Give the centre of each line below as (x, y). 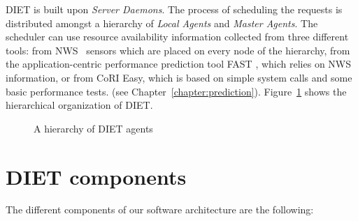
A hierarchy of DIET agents (93, 128)
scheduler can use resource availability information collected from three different (177, 37)
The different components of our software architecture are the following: (160, 209)
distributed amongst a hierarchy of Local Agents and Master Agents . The (162, 23)
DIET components (96, 176)
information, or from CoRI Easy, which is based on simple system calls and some (179, 77)
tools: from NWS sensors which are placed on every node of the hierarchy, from (178, 50)
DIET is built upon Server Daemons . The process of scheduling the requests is (174, 9)
